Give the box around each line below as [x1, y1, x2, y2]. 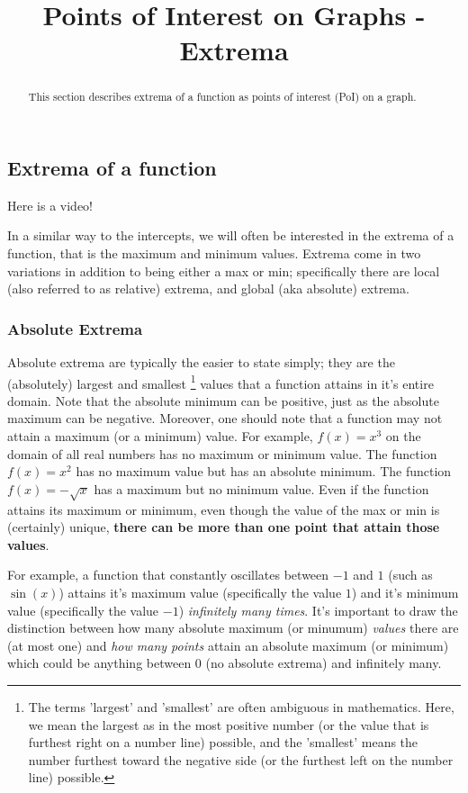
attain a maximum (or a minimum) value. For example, [7, 427, 313, 446]
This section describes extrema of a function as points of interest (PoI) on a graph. [28, 89, 417, 104]
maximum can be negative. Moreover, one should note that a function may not [7, 409, 443, 428]
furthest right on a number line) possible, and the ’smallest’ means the [28, 733, 418, 752]
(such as [388, 565, 433, 584]
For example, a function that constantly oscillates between [7, 565, 329, 584]
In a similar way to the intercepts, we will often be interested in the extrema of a [7, 226, 454, 245]
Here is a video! [7, 195, 93, 214]
